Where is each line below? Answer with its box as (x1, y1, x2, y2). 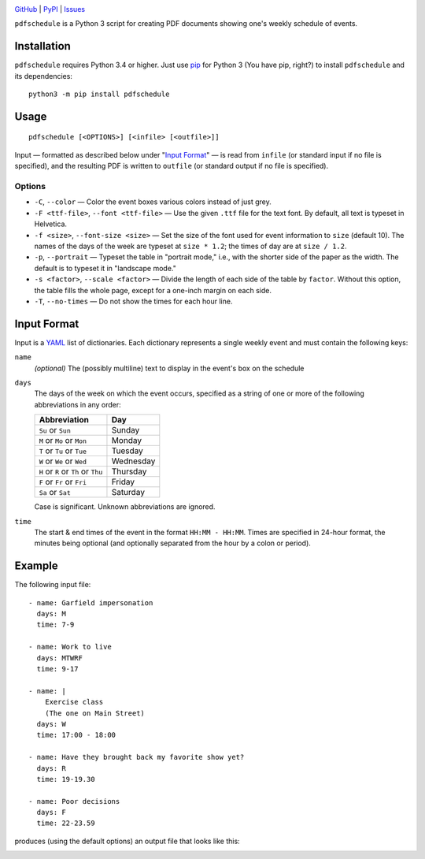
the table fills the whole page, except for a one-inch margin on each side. (34, 285, 272, 295)
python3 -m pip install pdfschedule (28, 90, 170, 99)
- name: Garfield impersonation (28, 598, 153, 607)
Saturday (111, 487, 146, 498)
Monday (111, 435, 142, 446)
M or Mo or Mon (39, 435, 87, 446)
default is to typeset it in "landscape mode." (34, 263, 176, 273)
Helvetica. (34, 219, 67, 229)
